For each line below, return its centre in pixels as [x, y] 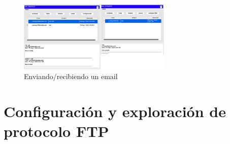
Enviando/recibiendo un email [71, 76]
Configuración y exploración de [115, 111]
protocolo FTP [56, 131]
